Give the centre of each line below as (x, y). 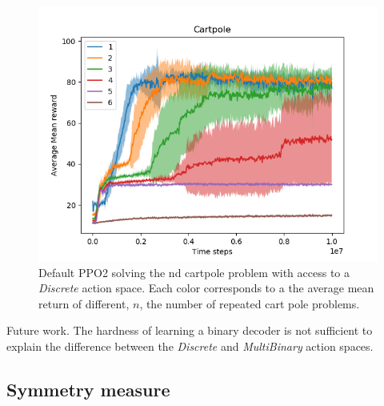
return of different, (84, 303)
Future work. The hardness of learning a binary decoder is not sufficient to (190, 330)
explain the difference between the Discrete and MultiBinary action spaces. (190, 346)
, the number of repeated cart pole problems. (250, 303)
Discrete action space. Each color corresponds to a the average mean (206, 288)
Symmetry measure (88, 389)
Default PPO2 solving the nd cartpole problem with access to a (194, 272)
